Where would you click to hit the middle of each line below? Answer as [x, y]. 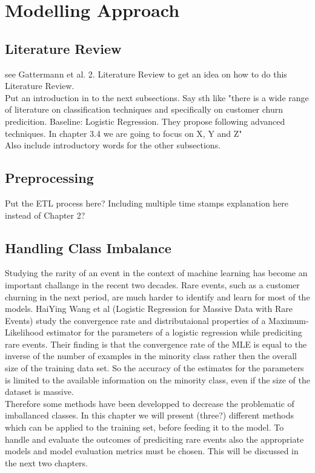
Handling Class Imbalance [88, 247]
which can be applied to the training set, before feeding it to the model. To [144, 427]
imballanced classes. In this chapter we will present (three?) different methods [149, 415]
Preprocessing [49, 178]
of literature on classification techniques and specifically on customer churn [144, 109]
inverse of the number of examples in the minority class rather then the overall [151, 356]
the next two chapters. [46, 462]
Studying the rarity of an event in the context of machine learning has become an [156, 273]
